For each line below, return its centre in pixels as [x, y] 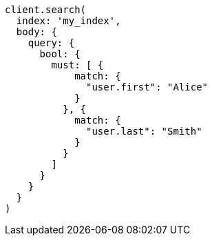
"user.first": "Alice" [147, 87]
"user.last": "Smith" [144, 131]
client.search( [46, 10]
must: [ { [77, 65]
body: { [36, 32]
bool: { [60, 54]
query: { [51, 43]
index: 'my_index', [68, 21]
